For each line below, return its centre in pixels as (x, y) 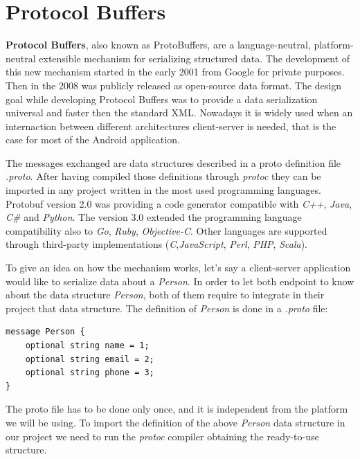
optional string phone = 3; (90, 373)
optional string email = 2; (90, 359)
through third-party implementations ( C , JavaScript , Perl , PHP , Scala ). (157, 244)
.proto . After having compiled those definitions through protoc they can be (163, 176)
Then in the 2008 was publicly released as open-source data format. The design (174, 85)
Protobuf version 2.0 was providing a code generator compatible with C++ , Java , (179, 203)
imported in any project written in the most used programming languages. (163, 190)
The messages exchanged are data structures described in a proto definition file (173, 162)
